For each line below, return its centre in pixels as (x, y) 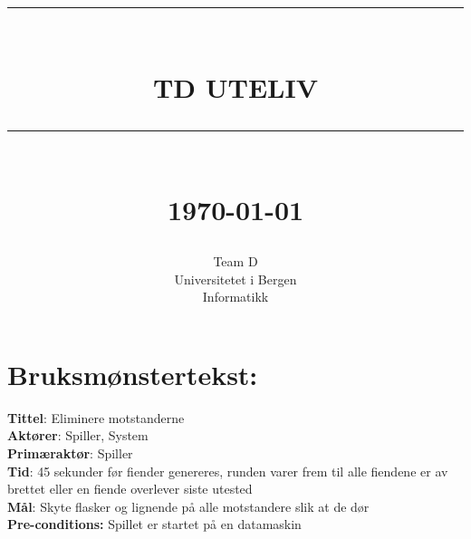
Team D (235, 261)
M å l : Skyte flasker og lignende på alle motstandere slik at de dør (188, 506)
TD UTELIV (235, 87)
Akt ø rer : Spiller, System (78, 435)
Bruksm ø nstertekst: (133, 374)
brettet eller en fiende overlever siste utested (130, 489)
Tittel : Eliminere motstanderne (96, 417)
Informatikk (235, 297)
